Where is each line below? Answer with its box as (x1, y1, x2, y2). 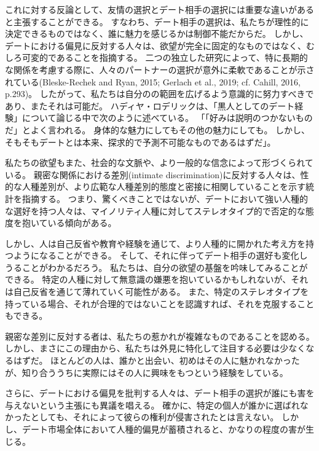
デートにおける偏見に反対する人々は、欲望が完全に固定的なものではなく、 (5, 39, 306, 52)
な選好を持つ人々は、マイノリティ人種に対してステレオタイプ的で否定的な (5, 204, 305, 217)
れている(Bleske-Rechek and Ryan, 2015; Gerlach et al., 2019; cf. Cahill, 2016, (5, 75, 301, 88)
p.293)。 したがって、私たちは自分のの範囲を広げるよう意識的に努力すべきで (5, 87, 314, 100)
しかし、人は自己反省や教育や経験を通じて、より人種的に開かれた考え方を (5, 237, 306, 249)
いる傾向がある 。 (47, 216, 117, 229)
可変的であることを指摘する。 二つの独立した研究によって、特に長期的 (22, 51, 308, 64)
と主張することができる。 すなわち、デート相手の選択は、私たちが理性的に (5, 15, 309, 28)
